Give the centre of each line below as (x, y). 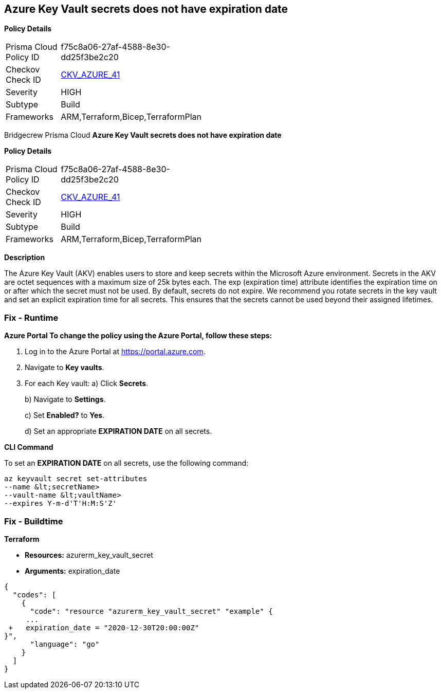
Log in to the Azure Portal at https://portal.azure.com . (115, 352)
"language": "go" (65, 644)
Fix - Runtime (31, 317)
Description (25, 258)
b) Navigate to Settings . (65, 399)
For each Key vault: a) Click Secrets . (87, 384)
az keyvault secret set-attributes (76, 479)
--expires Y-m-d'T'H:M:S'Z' (61, 504)
